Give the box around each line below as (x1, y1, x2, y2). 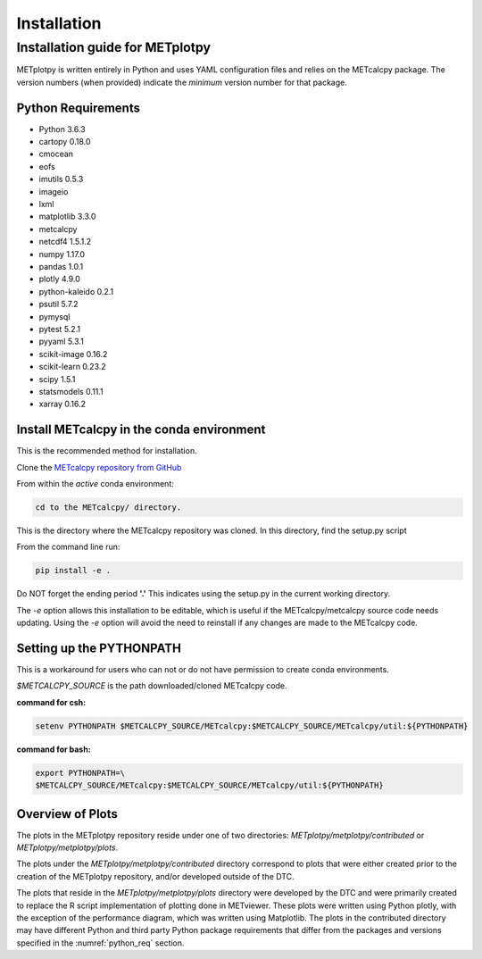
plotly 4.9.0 (38, 273, 80, 285)
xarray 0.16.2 (38, 398, 87, 410)
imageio (38, 186, 69, 196)
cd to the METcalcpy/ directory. (35, 502, 182, 513)
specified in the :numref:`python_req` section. (16, 938, 185, 948)
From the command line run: (16, 541, 120, 553)
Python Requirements (16, 100, 140, 115)
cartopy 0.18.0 (38, 137, 91, 147)
